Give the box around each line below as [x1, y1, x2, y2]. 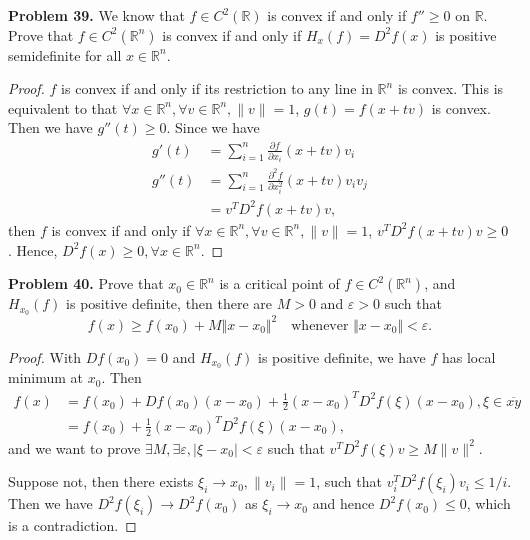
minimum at [8, 367, 84, 388]
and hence [312, 493, 375, 514]
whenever [291, 318, 349, 333]
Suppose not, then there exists [8, 471, 194, 492]
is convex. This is [397, 78, 504, 99]
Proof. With [8, 346, 82, 367]
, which [466, 493, 511, 514]
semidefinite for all [8, 44, 122, 65]
